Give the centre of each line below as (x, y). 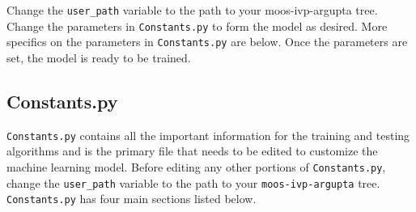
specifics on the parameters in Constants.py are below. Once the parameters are (207, 42)
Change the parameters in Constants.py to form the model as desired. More (197, 25)
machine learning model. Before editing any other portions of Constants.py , (196, 167)
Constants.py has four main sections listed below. (132, 199)
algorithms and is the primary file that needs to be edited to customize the (192, 151)
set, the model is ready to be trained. (99, 57)
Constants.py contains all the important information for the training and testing (208, 135)
